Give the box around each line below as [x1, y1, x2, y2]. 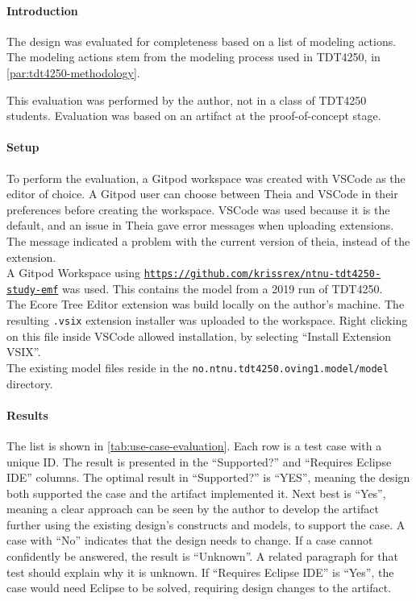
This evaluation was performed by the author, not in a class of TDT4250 [6, 91, 367, 108]
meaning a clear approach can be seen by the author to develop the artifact [6, 500, 379, 517]
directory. [6, 375, 53, 392]
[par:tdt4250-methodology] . [6, 64, 140, 81]
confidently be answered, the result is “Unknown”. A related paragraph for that [6, 548, 398, 565]
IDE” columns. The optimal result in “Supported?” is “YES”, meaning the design [6, 469, 410, 486]
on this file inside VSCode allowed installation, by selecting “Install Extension [6, 327, 392, 344]
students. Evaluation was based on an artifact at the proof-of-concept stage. [6, 107, 381, 124]
